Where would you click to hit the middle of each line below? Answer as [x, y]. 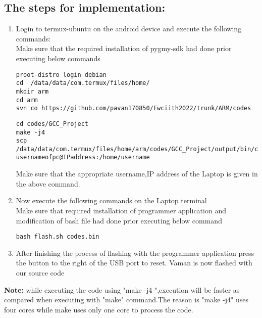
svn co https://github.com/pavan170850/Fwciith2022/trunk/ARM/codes [134, 108]
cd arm [27, 100]
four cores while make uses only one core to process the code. [99, 309]
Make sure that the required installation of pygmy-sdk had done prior [124, 48]
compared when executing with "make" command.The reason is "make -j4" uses [126, 300]
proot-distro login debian [61, 75]
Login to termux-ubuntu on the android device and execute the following [129, 29]
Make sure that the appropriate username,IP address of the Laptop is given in [137, 174]
